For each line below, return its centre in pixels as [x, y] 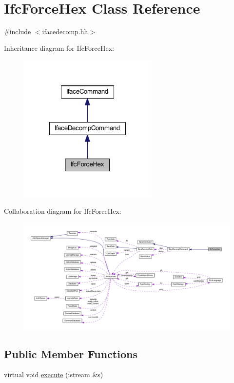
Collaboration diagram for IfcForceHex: [63, 211]
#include [18, 31]
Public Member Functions [71, 354]
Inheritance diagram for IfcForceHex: [59, 48]
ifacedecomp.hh [65, 31]
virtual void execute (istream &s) [54, 374]
